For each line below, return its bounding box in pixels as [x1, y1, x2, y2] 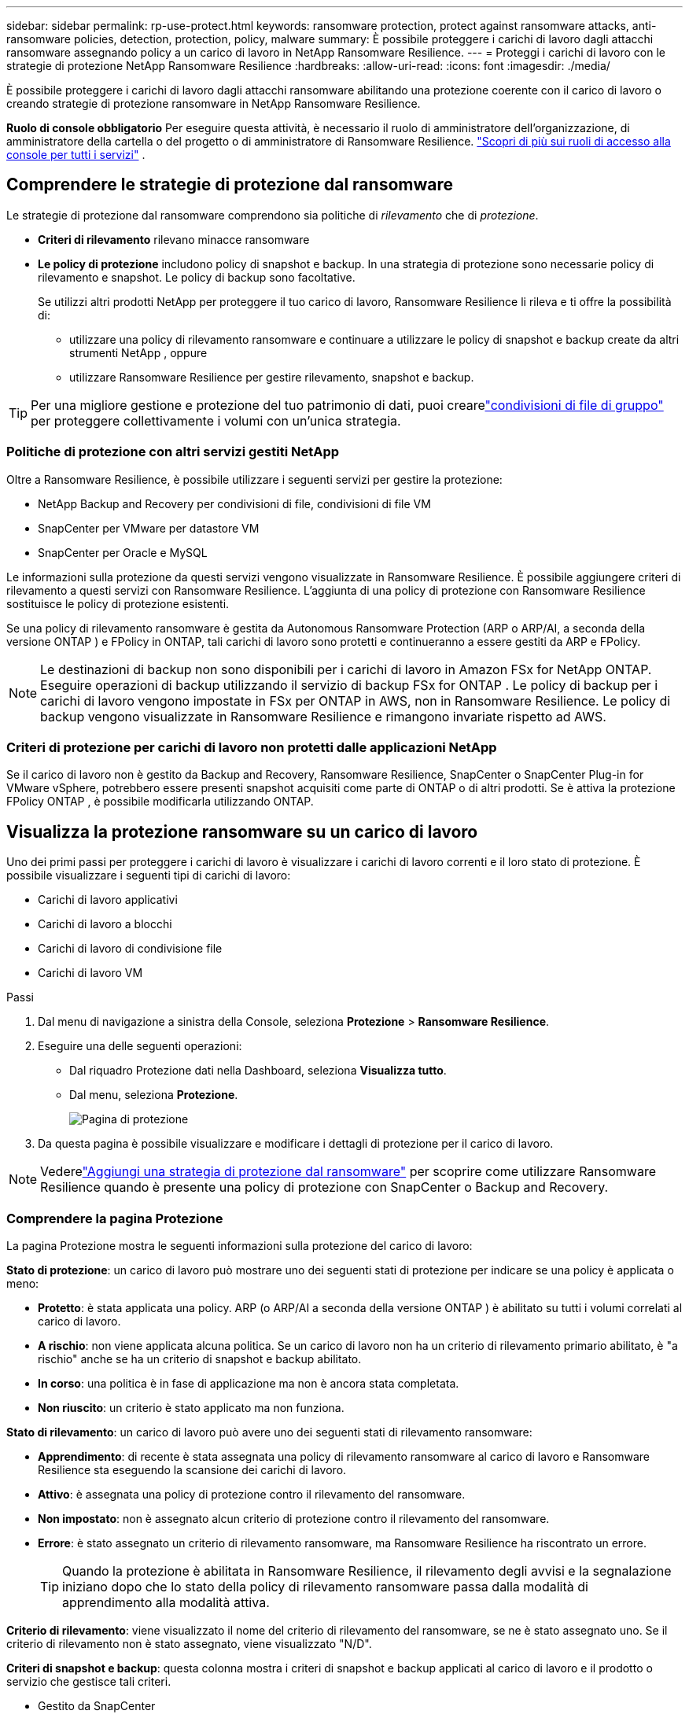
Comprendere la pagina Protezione [6, 1210, 223, 1226]
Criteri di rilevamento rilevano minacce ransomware [38, 232, 310, 246]
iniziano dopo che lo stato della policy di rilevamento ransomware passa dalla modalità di [62, 1578, 588, 1594]
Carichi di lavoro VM [38, 966, 143, 980]
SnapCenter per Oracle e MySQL [38, 545, 208, 559]
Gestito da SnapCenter [38, 1698, 156, 1712]
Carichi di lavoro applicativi [38, 893, 178, 907]
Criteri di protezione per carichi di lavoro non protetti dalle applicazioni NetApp [6, 739, 497, 755]
